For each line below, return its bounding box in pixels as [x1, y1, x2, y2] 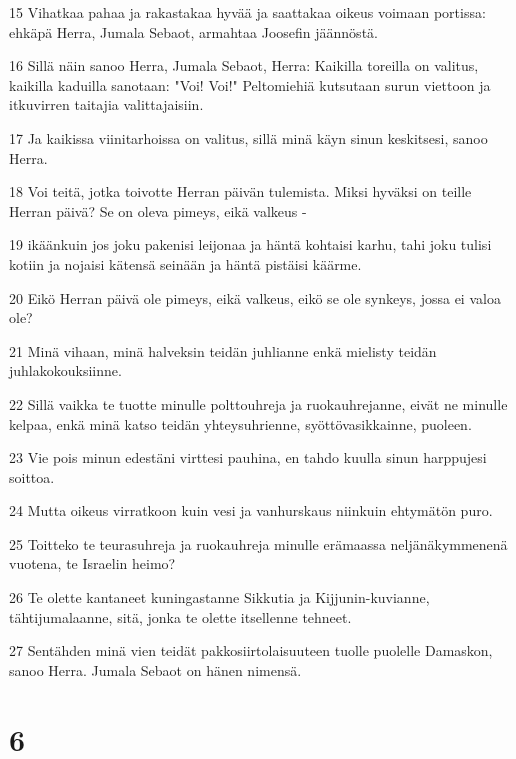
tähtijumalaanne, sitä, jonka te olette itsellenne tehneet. [9, 606, 352, 627]
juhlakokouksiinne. [9, 360, 122, 381]
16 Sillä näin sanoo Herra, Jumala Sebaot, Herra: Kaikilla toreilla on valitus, [9, 55, 479, 76]
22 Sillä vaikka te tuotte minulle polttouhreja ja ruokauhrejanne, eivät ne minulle [9, 393, 508, 414]
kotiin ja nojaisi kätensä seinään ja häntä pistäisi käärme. [9, 253, 362, 274]
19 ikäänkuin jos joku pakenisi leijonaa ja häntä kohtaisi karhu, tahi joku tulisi [9, 234, 492, 255]
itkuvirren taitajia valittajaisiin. [9, 94, 204, 115]
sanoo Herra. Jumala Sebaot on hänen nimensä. [9, 659, 302, 680]
